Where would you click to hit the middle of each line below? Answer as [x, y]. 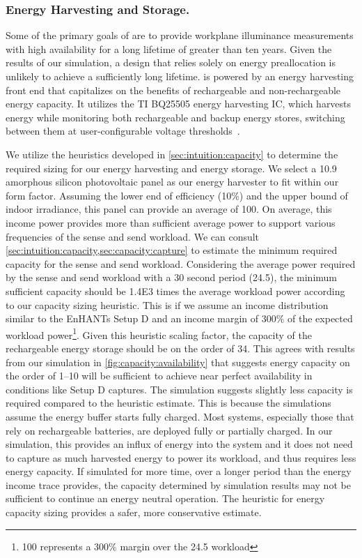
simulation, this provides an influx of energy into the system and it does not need [179, 444]
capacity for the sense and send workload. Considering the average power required [181, 263]
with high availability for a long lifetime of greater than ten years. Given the [169, 48]
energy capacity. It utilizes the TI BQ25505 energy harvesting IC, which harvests [179, 104]
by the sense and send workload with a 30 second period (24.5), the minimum [171, 277]
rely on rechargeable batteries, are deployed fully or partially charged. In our [169, 430]
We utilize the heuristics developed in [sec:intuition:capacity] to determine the [172, 154]
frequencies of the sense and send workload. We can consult [133, 236]
